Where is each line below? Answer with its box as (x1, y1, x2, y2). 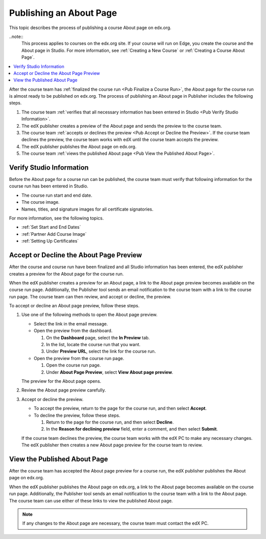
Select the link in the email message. (33, 321, 108, 326)
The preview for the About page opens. (21, 378, 101, 384)
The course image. (21, 199, 60, 205)
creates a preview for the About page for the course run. (9, 271, 124, 277)
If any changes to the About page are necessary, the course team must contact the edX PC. (22, 520, 209, 526)
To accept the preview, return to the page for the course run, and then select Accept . (33, 405, 207, 411)
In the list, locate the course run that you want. (46, 342, 140, 348)
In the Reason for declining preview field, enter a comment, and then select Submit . (46, 426, 218, 432)
